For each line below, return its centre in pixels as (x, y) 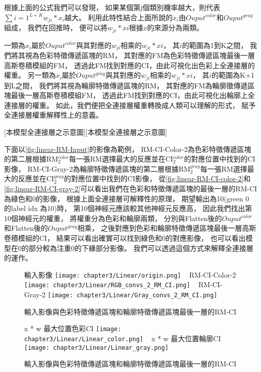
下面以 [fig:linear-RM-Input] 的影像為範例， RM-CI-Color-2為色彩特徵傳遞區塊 (128, 149)
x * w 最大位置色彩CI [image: (73, 328)
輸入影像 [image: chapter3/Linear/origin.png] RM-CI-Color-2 (130, 274)
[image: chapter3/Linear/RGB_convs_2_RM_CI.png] (107, 285)
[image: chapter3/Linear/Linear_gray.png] (96, 348)
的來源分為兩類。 (176, 28)
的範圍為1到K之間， (215, 45)
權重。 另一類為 (30, 75)
